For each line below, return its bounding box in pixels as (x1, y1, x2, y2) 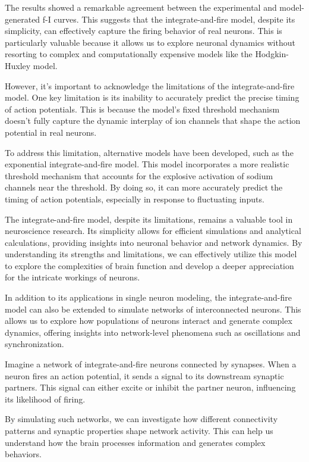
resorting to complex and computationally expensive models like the (5, 48, 253, 60)
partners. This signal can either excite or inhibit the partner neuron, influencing (5, 381, 296, 394)
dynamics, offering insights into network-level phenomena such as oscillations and (5, 326, 301, 338)
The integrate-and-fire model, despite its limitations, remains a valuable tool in (5, 213, 293, 225)
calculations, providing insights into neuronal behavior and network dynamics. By (5, 236, 302, 248)
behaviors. (5, 448, 42, 460)
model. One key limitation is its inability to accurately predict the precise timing (5, 91, 299, 104)
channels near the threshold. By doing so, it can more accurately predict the (5, 181, 283, 193)
